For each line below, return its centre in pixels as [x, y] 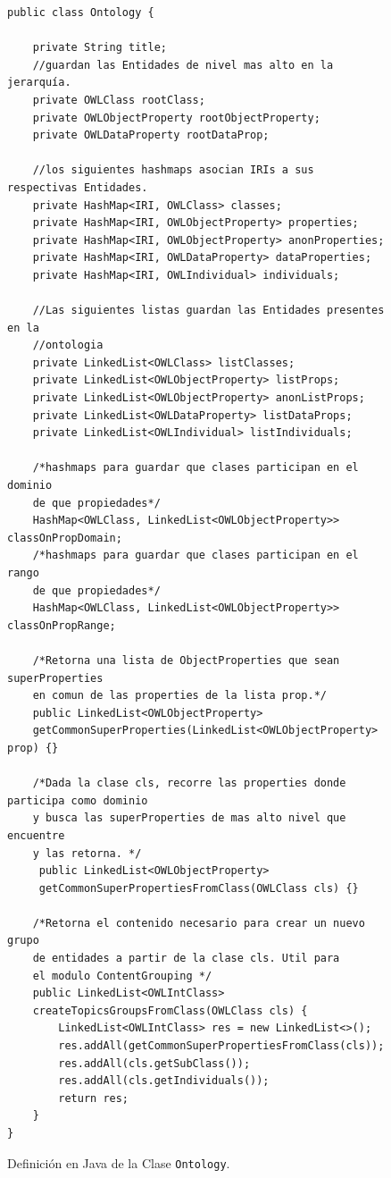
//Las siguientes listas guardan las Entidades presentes [208, 311]
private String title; [100, 48]
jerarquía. [39, 83]
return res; [94, 1098]
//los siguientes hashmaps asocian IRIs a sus [173, 170]
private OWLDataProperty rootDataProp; [151, 135]
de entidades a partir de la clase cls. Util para [186, 959]
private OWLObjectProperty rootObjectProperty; [176, 118]
